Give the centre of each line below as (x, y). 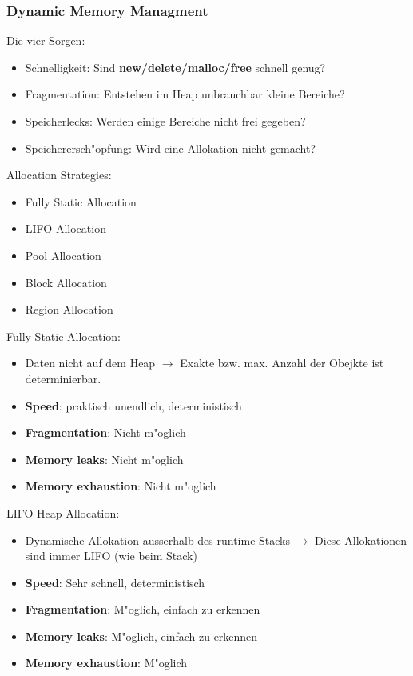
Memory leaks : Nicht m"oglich (104, 459)
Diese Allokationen (361, 540)
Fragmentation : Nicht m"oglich (105, 432)
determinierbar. (63, 378)
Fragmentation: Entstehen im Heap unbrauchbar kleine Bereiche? (185, 94)
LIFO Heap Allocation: (63, 512)
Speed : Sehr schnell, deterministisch (115, 582)
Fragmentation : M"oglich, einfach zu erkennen (143, 609)
